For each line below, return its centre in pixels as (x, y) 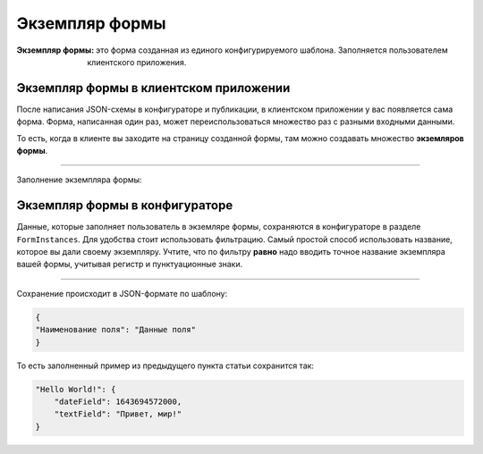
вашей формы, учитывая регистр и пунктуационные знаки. (130, 265)
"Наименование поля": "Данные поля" (116, 330)
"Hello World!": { (76, 389)
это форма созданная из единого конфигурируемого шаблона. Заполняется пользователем (271, 50)
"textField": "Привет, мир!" (118, 414)
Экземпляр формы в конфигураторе (125, 206)
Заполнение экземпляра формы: (79, 180)
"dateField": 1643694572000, (118, 402)
